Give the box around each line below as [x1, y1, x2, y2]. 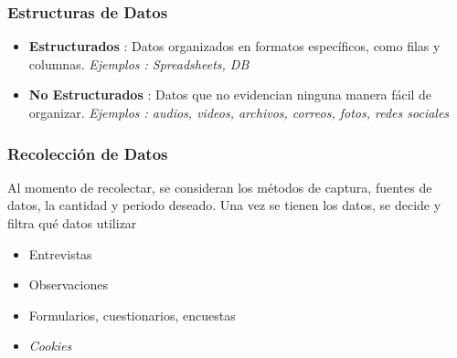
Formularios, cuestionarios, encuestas [28, 305, 236, 324]
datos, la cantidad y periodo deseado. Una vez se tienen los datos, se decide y [7, 195, 441, 215]
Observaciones [28, 275, 108, 294]
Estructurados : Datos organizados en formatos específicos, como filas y [28, 37, 441, 56]
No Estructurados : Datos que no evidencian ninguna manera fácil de [28, 85, 432, 104]
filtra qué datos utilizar [7, 214, 137, 232]
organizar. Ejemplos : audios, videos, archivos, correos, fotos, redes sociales [28, 103, 450, 121]
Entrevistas [28, 244, 92, 263]
